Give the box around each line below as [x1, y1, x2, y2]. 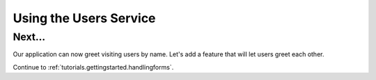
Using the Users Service [13, 10, 156, 26]
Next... [13, 31, 45, 43]
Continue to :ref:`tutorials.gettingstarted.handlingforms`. [13, 63, 174, 71]
